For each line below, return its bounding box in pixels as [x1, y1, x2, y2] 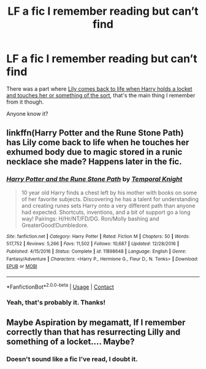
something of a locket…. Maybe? [6, 336, 135, 347]
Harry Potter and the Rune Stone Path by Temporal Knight [6, 175, 183, 183]
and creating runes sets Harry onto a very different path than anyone [21, 202, 196, 209]
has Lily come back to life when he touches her [6, 137, 189, 148]
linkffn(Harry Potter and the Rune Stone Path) [6, 127, 184, 139]
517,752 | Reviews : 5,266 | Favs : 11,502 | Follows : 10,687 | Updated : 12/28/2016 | [6, 241, 180, 247]
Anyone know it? [6, 110, 48, 117]
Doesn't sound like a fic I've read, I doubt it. [6, 354, 138, 363]
